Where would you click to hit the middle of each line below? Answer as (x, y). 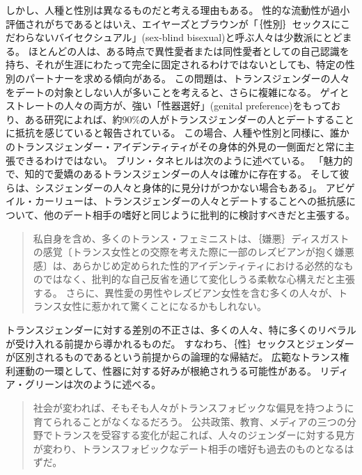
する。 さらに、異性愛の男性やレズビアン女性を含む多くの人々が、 (186, 292)
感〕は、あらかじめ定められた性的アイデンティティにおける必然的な (188, 265)
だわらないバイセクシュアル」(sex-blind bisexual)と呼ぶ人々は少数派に (164, 37)
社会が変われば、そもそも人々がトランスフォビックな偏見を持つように (194, 408)
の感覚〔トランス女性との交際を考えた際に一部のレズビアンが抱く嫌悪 (194, 252)
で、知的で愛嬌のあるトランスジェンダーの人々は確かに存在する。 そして (173, 174)
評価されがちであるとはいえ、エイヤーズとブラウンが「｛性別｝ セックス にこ (178, 23)
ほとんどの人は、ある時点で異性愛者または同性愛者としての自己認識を (189, 50)
